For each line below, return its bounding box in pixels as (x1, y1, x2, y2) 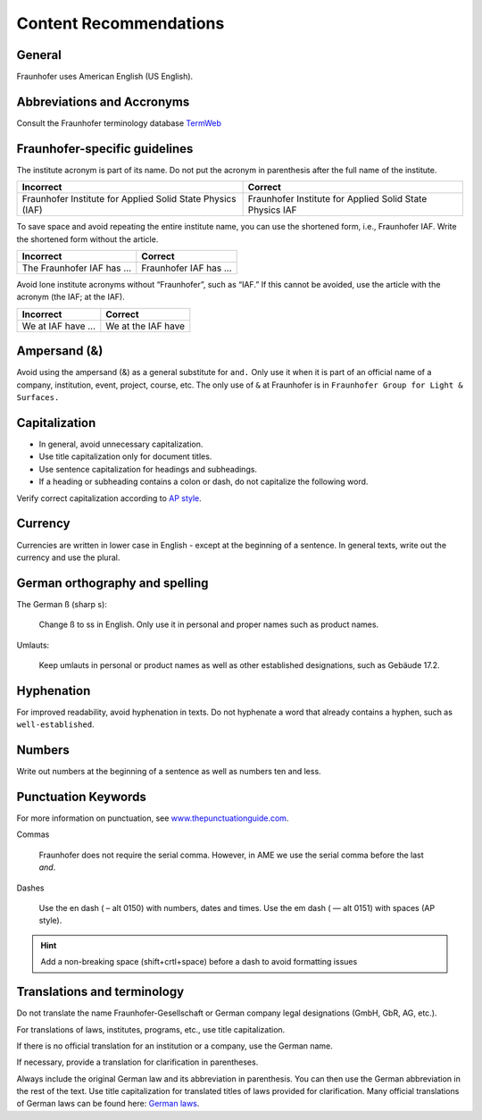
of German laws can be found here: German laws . (16, 1099, 200, 1109)
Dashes (16, 882, 45, 893)
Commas (16, 829, 50, 840)
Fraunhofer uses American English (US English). (16, 71, 194, 82)
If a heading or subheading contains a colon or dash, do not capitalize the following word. (38, 476, 369, 487)
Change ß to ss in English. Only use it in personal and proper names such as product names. (38, 619, 379, 630)
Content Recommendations (16, 13, 225, 33)
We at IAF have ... (21, 320, 96, 332)
